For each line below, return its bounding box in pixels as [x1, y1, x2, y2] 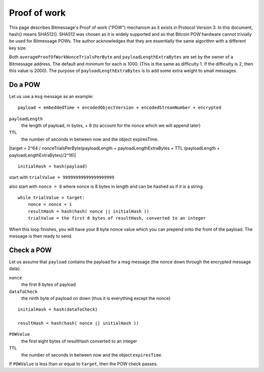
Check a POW [9, 246, 52, 254]
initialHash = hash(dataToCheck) [18, 307, 98, 312]
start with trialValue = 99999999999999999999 [9, 174, 114, 180]
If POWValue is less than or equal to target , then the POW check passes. [9, 361, 158, 367]
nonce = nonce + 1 [27, 201, 72, 207]
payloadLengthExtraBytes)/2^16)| [9, 152, 77, 158]
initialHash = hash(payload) [18, 163, 88, 169]
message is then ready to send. [9, 233, 73, 239]
